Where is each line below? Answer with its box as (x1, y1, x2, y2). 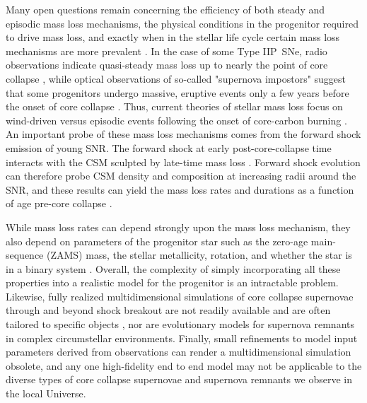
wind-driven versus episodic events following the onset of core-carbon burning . (6, 112, 347, 127)
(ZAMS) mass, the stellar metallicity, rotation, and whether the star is (47, 247, 352, 262)
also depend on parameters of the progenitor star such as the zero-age (6, 233, 308, 248)
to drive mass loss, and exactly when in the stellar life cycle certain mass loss (6, 30, 340, 45)
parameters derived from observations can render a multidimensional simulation (6, 344, 351, 359)
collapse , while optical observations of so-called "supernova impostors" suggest (6, 71, 346, 86)
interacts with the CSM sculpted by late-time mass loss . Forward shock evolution (6, 154, 361, 169)
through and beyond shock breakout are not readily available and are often (6, 303, 331, 317)
